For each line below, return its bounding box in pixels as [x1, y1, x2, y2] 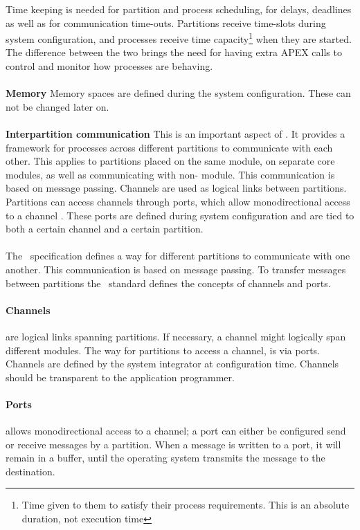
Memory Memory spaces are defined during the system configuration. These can [6, 86, 351, 100]
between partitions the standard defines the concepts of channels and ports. [6, 275, 331, 290]
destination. [6, 464, 55, 478]
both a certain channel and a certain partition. [6, 221, 204, 236]
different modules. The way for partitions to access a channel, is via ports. [6, 342, 321, 357]
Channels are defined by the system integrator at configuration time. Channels [6, 356, 339, 371]
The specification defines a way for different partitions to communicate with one [6, 248, 350, 263]
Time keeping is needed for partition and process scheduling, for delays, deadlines [6, 2, 352, 16]
